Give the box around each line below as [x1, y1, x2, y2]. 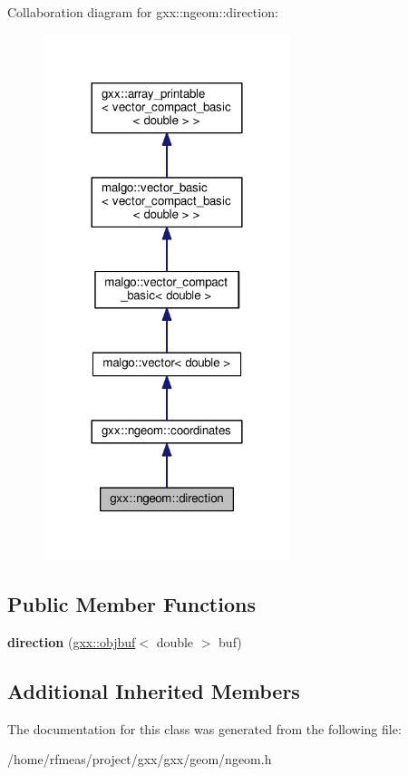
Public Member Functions [7, 590, 256, 618]
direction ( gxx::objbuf [7, 632, 136, 651]
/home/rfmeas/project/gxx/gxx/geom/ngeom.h [7, 750, 272, 769]
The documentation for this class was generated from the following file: [7, 719, 402, 738]
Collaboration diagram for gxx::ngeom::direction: [7, 3, 278, 21]
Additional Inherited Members [7, 676, 300, 704]
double [156, 632, 194, 651]
